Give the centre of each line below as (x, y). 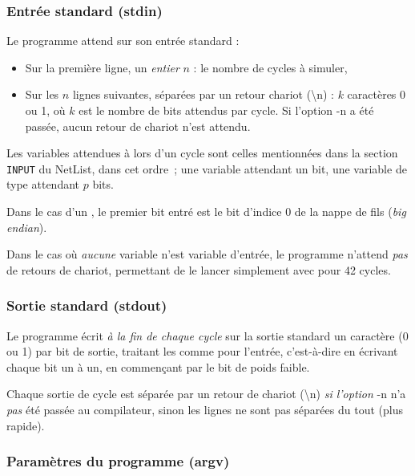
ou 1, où (45, 110)
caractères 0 (377, 94)
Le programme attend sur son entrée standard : (123, 41)
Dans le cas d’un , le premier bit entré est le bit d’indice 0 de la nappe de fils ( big (206, 212)
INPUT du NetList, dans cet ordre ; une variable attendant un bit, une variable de (207, 168)
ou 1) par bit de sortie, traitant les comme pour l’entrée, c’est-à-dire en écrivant (202, 351)
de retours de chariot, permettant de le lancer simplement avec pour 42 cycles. (199, 269)
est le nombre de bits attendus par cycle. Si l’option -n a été (226, 110)
